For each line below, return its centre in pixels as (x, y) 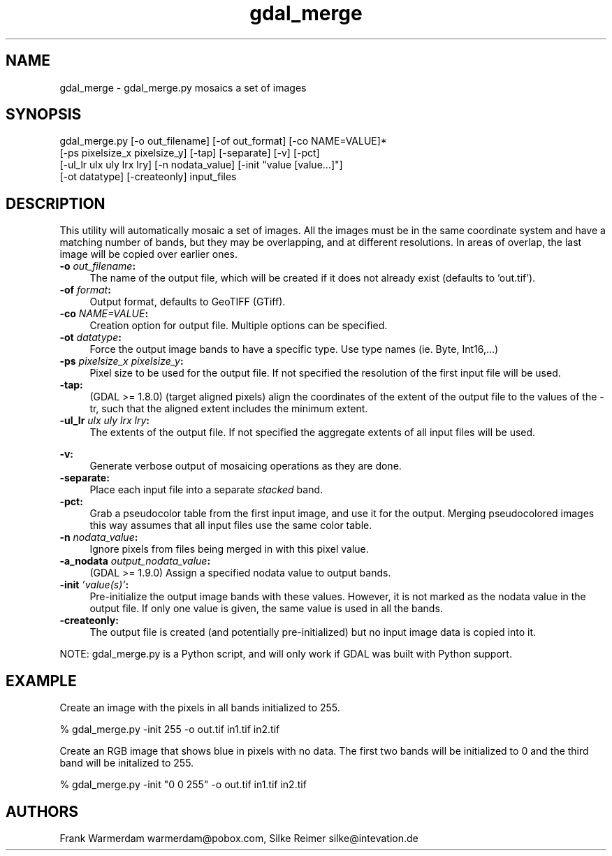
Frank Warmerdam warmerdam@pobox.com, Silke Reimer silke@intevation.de (239, 838)
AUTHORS (42, 811)
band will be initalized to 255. (127, 763)
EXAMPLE (41, 681)
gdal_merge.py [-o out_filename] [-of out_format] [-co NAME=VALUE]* (223, 141)
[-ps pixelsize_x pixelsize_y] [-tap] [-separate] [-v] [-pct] (190, 153)
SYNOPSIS (44, 115)
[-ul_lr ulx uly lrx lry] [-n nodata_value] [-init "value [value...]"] (201, 165)
